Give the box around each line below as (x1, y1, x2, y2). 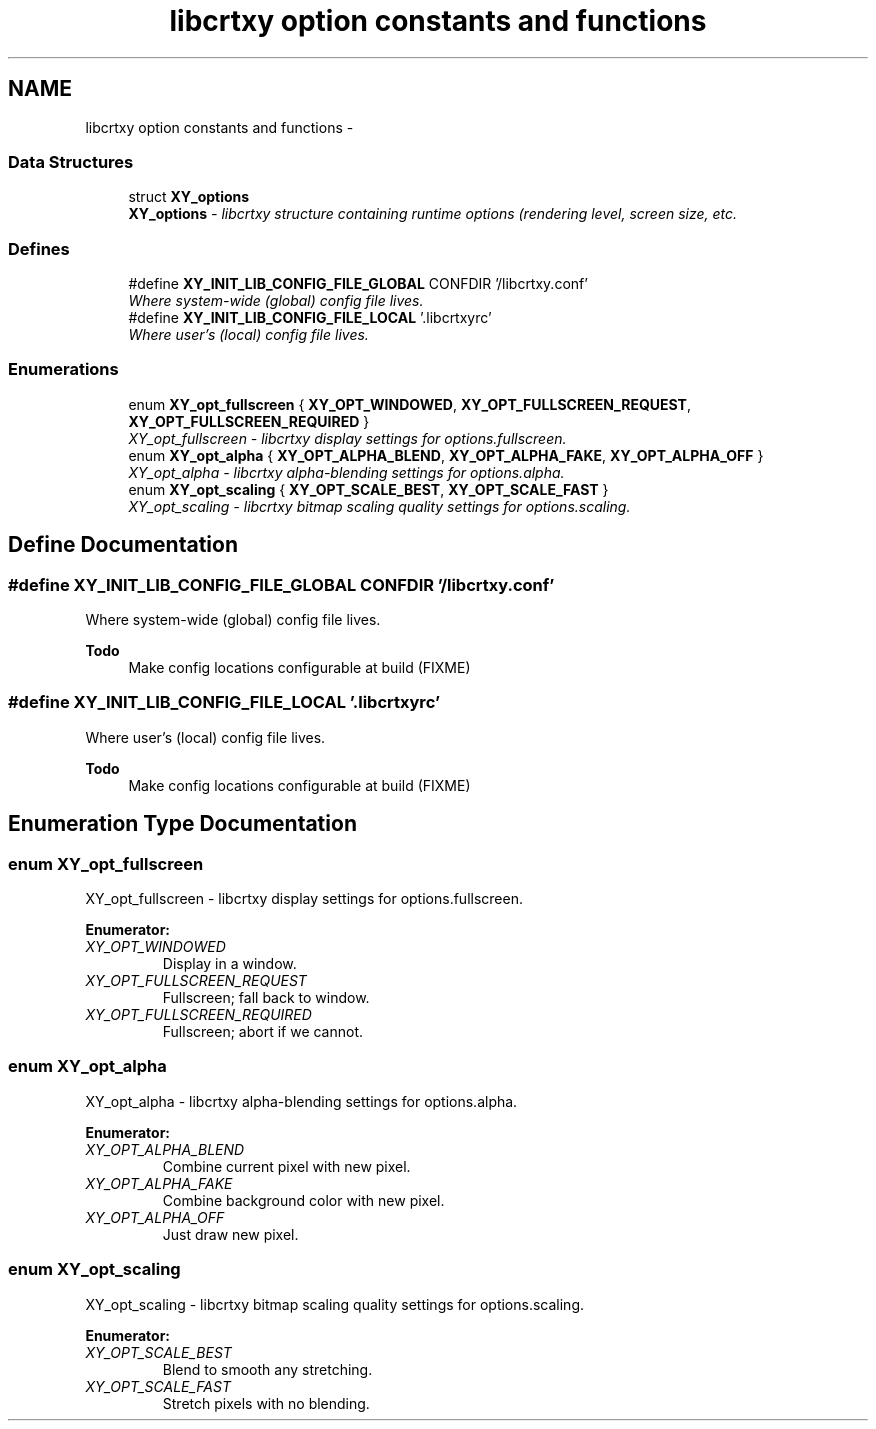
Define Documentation (8, 532, 238, 558)
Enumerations (8, 359, 119, 380)
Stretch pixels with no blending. (162, 1394, 370, 1412)
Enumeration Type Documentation (8, 811, 357, 837)
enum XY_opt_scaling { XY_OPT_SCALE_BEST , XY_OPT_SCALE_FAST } (128, 480, 609, 498)
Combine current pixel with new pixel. (162, 1157, 411, 1175)
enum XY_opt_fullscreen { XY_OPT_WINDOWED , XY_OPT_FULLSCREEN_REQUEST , (128, 395, 691, 413)
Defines (8, 238, 70, 259)
